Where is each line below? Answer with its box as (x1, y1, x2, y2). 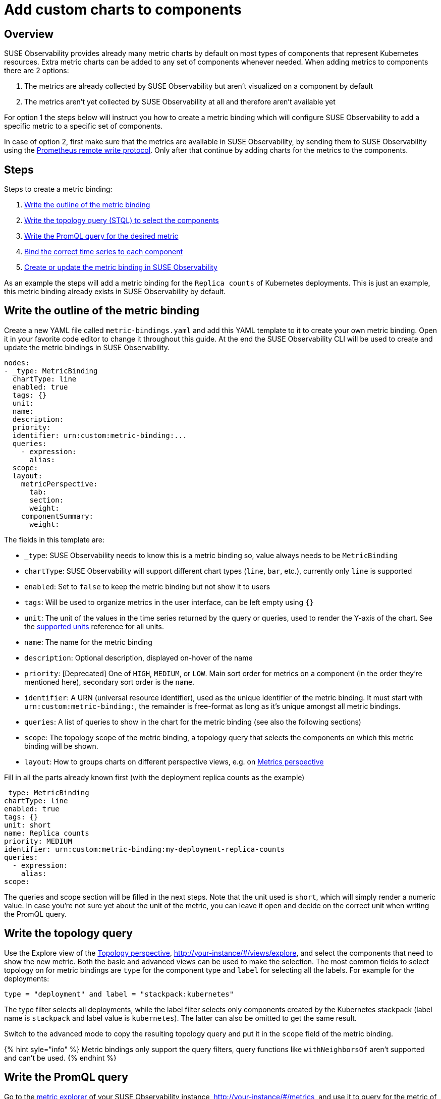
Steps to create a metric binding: (4, 185, 113, 194)
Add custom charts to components (4, 1, 242, 18)
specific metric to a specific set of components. (4, 122, 163, 131)
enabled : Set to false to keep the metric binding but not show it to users (24, 582, 270, 591)
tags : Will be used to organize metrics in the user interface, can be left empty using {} (24, 597, 314, 607)
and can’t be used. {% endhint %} (4, 1053, 117, 1062)
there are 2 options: (4, 66, 69, 75)
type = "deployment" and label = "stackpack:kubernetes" (4, 990, 234, 998)
